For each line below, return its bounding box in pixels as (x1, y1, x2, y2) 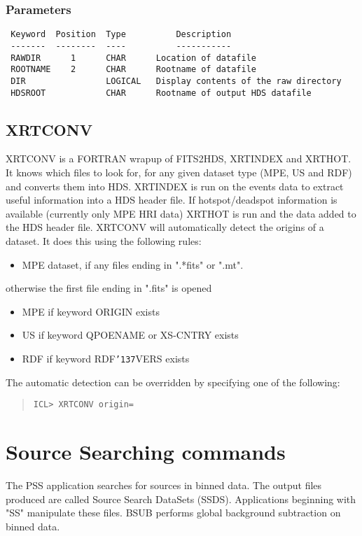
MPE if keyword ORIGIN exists (22, 304, 160, 318)
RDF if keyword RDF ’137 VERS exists (22, 351, 190, 365)
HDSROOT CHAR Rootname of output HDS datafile (11, 87, 312, 98)
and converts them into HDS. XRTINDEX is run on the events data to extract (6, 178, 344, 193)
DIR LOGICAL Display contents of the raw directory (11, 76, 342, 86)
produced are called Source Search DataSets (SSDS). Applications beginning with (6, 491, 356, 506)
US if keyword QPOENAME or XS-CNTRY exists (22, 327, 239, 342)
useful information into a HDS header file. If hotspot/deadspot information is (6, 192, 337, 207)
